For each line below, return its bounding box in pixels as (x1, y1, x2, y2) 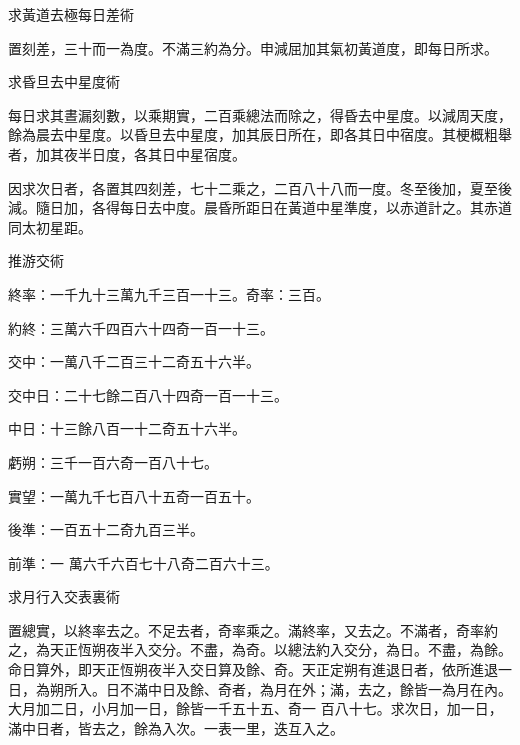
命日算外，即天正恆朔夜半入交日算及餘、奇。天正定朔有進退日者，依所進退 (8, 659, 498, 680)
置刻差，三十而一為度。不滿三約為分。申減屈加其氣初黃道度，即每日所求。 (8, 37, 498, 58)
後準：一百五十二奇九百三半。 (8, 519, 204, 540)
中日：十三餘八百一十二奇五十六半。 (8, 418, 246, 439)
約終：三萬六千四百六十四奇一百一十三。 (8, 317, 274, 338)
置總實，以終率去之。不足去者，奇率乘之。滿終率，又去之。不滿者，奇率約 (8, 619, 498, 640)
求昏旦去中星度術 (8, 71, 120, 92)
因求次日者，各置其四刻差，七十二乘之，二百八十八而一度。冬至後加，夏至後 (8, 177, 512, 198)
